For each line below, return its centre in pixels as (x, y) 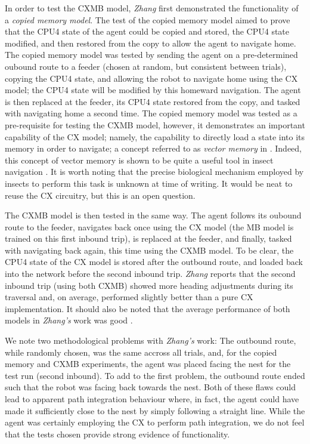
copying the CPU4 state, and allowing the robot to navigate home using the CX (151, 78)
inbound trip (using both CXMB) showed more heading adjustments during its (149, 285)
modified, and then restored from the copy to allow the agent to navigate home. (151, 43)
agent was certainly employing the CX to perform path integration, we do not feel (155, 422)
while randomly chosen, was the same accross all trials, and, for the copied (141, 352)
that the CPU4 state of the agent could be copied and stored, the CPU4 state (147, 31)
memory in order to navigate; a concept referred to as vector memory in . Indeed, (154, 148)
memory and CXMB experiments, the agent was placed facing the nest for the (148, 364)
